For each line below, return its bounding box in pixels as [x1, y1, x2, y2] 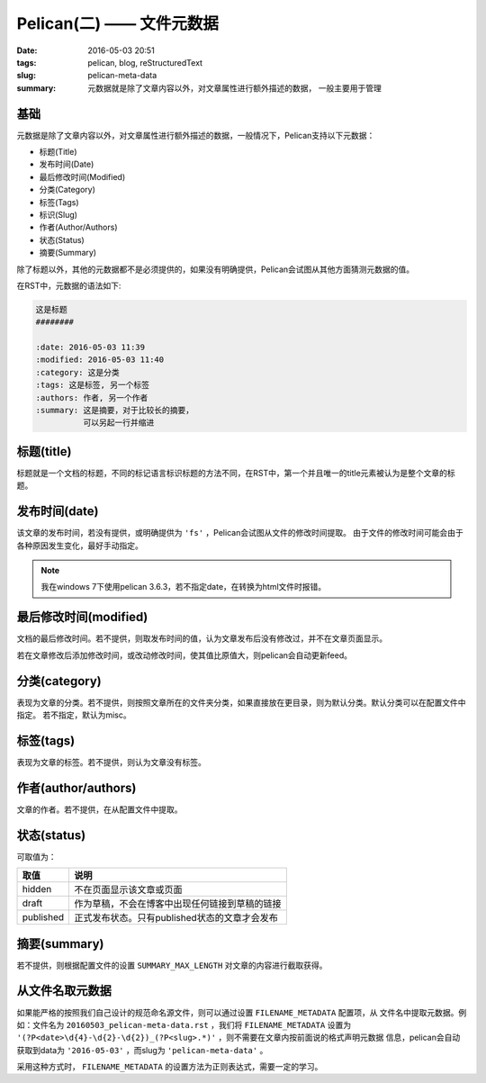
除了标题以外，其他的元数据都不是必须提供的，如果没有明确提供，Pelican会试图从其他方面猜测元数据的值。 [16, 264, 415, 275]
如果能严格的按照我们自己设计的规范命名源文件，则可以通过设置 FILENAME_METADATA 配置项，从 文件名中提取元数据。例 [16, 1006, 467, 1017]
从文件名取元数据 [16, 983, 112, 998]
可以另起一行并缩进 [82, 418, 155, 428]
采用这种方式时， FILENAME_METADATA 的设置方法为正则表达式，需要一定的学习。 [16, 1061, 323, 1072]
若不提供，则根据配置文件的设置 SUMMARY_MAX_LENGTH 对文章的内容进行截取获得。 [16, 960, 328, 970]
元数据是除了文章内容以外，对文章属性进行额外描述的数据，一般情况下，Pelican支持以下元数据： [16, 130, 375, 140]
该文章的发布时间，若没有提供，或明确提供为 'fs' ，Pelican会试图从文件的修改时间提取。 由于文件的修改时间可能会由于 [16, 528, 463, 538]
